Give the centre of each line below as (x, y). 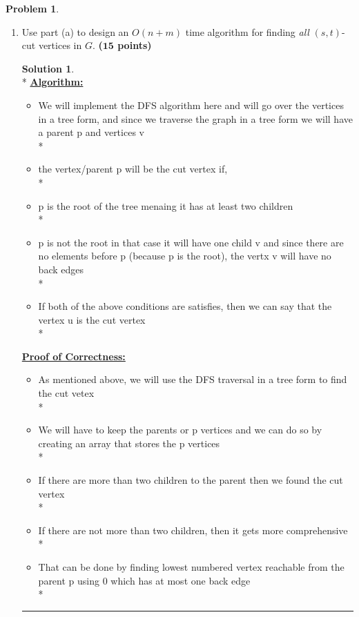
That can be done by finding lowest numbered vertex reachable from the (191, 567)
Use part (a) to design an (75, 31)
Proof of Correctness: (74, 356)
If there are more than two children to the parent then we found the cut (191, 480)
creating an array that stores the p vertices (129, 443)
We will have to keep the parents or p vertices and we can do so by (180, 430)
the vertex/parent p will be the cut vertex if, (133, 169)
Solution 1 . (48, 68)
